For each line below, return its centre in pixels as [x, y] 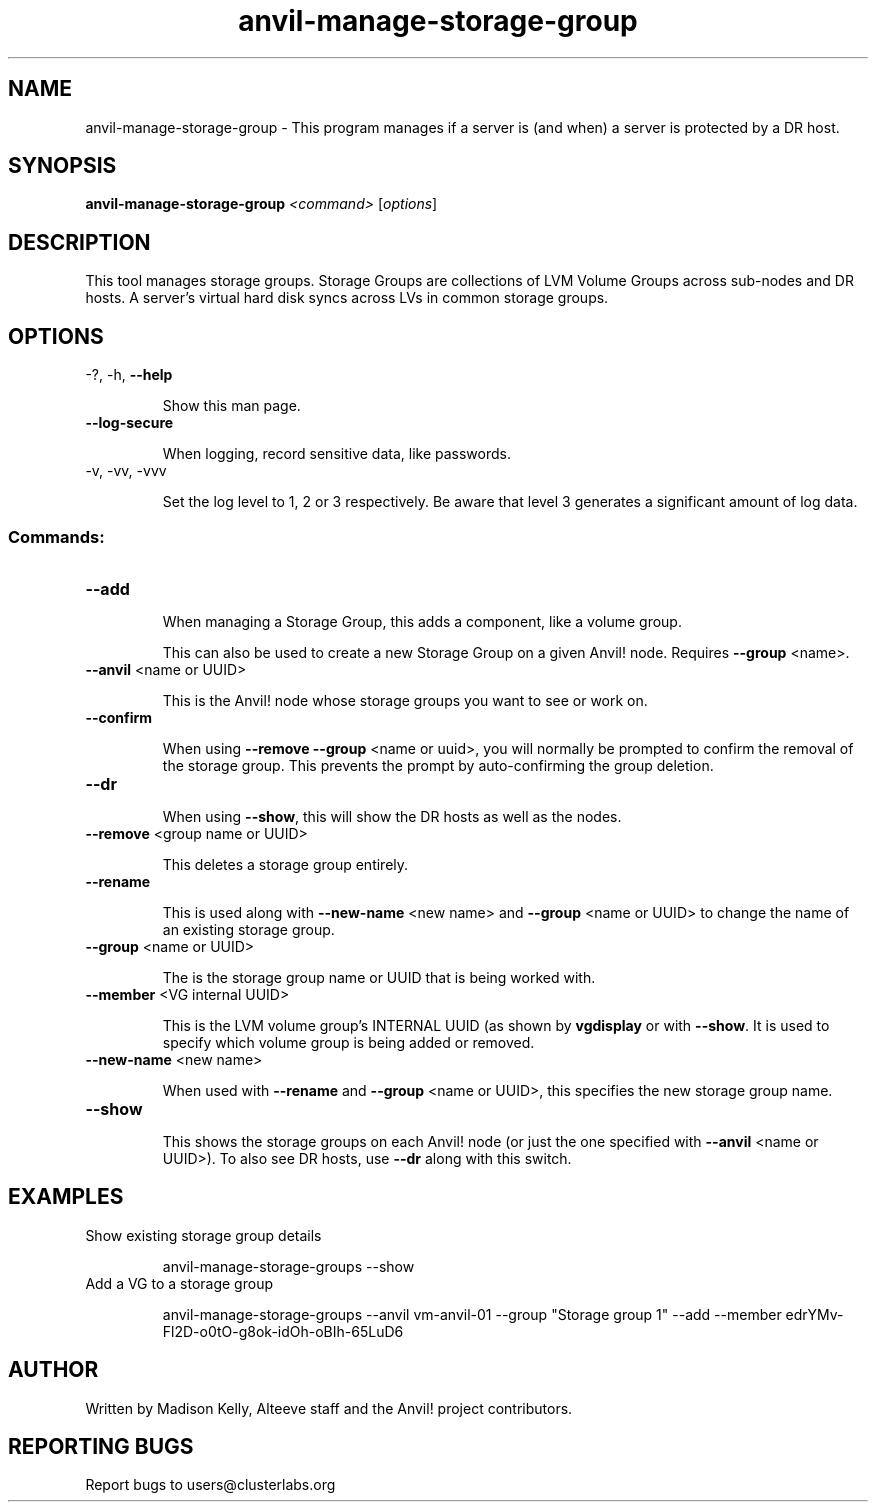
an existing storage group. [248, 929]
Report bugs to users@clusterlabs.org [210, 1485]
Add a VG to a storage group [179, 1283]
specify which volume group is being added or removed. [348, 1042]
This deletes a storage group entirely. [285, 864]
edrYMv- [814, 1314]
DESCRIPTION [79, 242]
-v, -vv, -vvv [126, 471]
